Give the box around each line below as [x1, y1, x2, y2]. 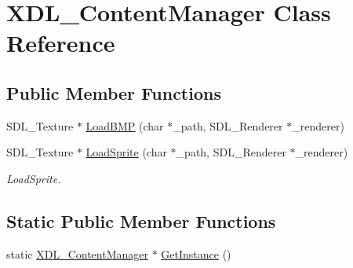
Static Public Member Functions [6, 208, 276, 233]
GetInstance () [161, 245, 231, 262]
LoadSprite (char [86, 144, 167, 160]
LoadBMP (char [86, 117, 164, 134]
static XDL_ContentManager [6, 245, 148, 262]
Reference [6, 27, 115, 59]
